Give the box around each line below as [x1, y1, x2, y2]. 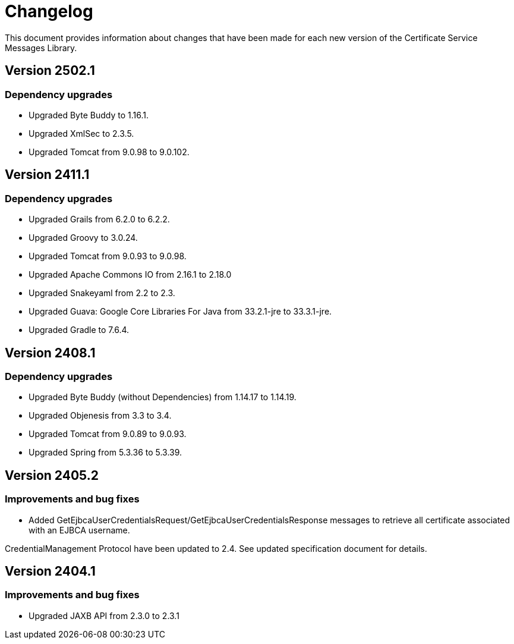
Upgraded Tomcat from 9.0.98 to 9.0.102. [29, 146, 190, 157]
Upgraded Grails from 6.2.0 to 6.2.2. [29, 214, 170, 225]
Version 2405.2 [5, 467, 99, 483]
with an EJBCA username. [29, 524, 130, 535]
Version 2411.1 [5, 167, 90, 183]
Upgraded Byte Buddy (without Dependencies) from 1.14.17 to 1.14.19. [29, 392, 297, 403]
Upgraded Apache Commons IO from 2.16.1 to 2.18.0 [29, 269, 232, 280]
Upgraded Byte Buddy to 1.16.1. [29, 109, 149, 120]
